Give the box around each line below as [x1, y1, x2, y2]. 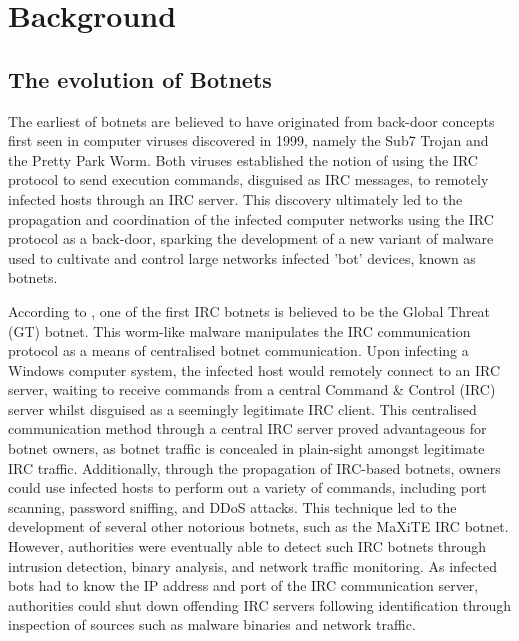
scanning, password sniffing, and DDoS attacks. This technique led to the [8, 496, 457, 517]
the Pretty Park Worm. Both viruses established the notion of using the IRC [8, 149, 478, 170]
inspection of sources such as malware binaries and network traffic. [8, 614, 416, 635]
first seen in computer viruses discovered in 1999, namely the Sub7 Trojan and [8, 130, 489, 151]
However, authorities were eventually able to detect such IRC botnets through [8, 536, 487, 557]
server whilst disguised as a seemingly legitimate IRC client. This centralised [8, 398, 477, 419]
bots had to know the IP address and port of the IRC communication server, [8, 575, 479, 596]
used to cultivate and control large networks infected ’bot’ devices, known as [8, 247, 476, 268]
